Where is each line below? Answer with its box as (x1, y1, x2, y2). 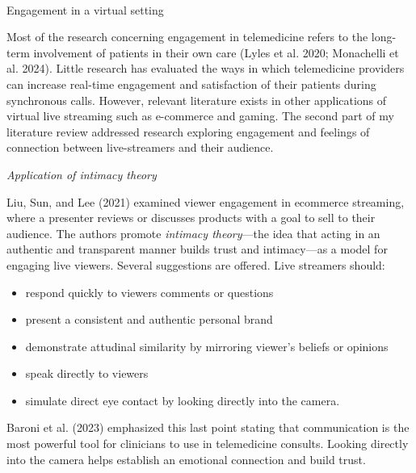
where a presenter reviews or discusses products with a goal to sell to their (6, 209, 376, 226)
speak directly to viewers (25, 365, 149, 382)
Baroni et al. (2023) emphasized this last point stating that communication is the (6, 419, 410, 436)
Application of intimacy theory (6, 165, 157, 182)
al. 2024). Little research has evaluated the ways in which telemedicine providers (6, 60, 405, 77)
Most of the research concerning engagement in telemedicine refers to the (6, 28, 368, 45)
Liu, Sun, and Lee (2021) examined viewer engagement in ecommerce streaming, (6, 193, 405, 210)
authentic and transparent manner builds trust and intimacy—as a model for (6, 241, 388, 257)
